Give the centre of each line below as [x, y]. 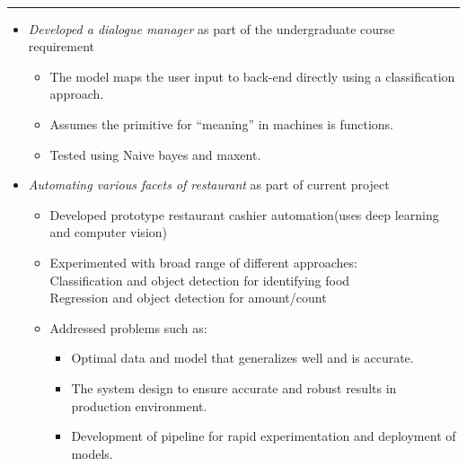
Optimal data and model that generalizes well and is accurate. [242, 358]
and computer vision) [109, 232]
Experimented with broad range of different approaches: [203, 262]
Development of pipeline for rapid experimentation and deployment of [264, 436]
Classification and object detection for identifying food [200, 280]
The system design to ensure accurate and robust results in [234, 387]
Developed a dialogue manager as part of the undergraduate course [211, 28]
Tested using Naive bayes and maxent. [155, 154]
